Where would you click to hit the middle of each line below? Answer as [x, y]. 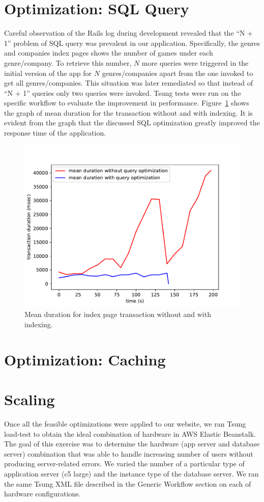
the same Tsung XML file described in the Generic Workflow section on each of [128, 483]
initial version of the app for [48, 73]
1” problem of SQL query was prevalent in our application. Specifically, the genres [132, 43]
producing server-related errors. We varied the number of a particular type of [124, 464]
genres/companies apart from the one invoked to [178, 73]
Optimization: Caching [85, 359]
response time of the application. [55, 133]
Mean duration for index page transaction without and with [118, 314]
